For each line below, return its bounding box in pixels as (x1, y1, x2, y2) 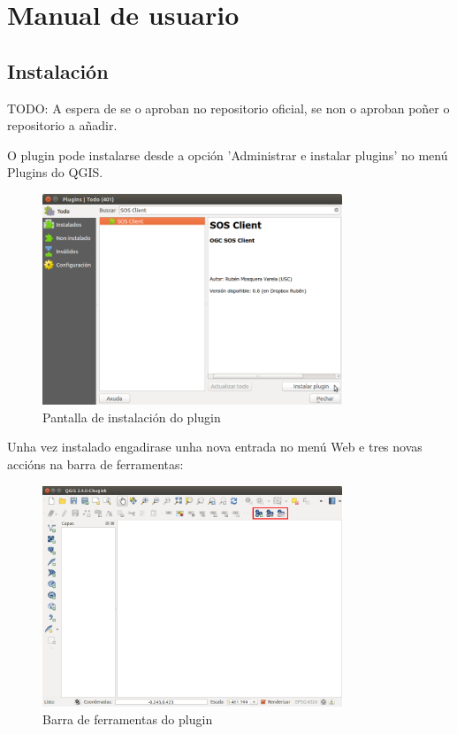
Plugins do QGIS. (7, 163, 103, 182)
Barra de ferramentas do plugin (42, 709, 213, 728)
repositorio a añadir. (7, 116, 118, 135)
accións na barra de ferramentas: (7, 454, 184, 473)
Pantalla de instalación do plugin (42, 407, 221, 426)
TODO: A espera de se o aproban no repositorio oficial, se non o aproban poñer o (7, 98, 450, 117)
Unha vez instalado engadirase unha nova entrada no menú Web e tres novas (7, 437, 423, 456)
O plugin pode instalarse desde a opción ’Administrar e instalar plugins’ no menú (7, 145, 448, 164)
